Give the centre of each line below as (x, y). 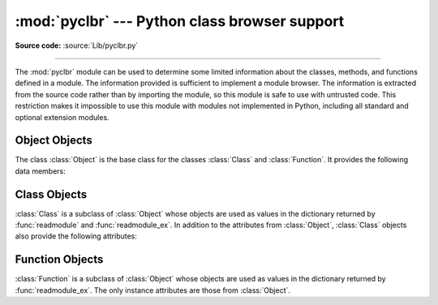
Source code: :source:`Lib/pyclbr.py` (77, 45)
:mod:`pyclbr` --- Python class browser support (180, 21)
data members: (40, 171)
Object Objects (54, 141)
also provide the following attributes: (76, 236)
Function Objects (59, 260)
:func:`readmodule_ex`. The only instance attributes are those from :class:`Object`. (153, 290)
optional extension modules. (62, 117)
